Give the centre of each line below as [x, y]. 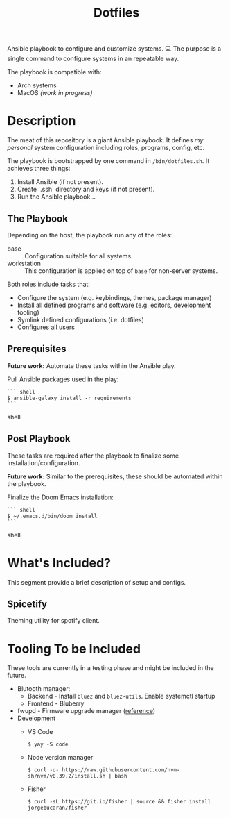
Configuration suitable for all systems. [79, 256]
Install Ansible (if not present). [60, 182]
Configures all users [46, 327]
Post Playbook [39, 439]
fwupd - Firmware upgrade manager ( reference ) [86, 711]
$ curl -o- [43, 770]
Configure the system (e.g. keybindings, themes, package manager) [114, 297]
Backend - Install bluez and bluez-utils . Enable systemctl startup [121, 696]
